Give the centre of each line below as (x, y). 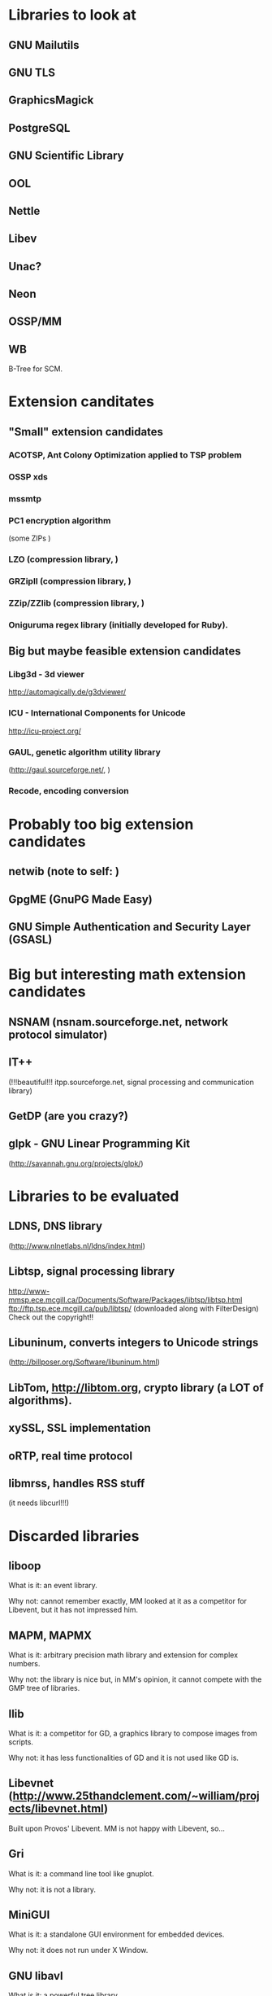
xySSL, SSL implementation (80, 1428)
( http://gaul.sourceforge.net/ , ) (60, 769)
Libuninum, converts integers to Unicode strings (134, 1342)
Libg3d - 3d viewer (47, 674)
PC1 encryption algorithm (60, 520)
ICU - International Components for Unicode (97, 713)
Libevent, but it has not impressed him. (73, 1610)
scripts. (21, 1742)
